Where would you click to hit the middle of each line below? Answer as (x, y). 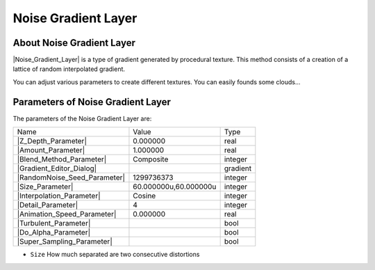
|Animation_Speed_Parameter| (67, 214)
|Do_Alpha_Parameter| (54, 232)
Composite (151, 159)
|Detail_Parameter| (48, 205)
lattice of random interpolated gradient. (69, 69)
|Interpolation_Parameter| (59, 196)
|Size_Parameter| (45, 186)
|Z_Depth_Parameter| (52, 141)
